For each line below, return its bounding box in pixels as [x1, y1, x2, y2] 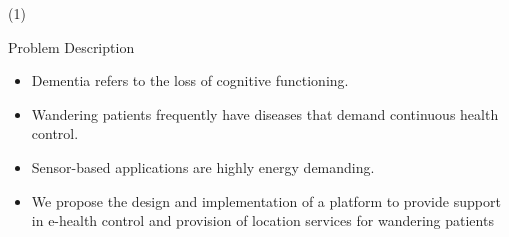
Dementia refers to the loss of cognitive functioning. [31, 70, 349, 91]
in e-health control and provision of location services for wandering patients [31, 210, 494, 231]
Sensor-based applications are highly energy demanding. [31, 156, 375, 177]
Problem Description [8, 36, 135, 57]
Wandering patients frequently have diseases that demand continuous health [31, 103, 499, 124]
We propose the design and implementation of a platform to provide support [31, 190, 501, 211]
